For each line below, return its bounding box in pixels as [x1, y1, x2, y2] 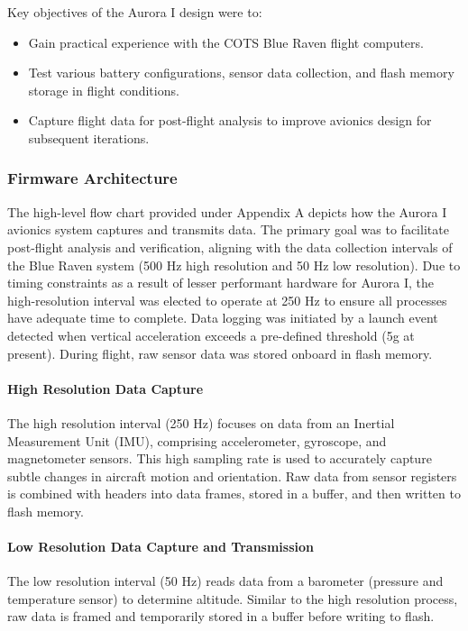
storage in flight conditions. [28, 80, 179, 99]
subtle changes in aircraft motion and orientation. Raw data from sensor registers [7, 466, 457, 485]
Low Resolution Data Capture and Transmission [7, 537, 315, 556]
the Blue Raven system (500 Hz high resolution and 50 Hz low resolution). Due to [7, 255, 461, 274]
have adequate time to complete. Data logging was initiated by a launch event [7, 308, 438, 327]
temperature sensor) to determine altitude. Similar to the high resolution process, [7, 589, 458, 608]
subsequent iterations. [28, 128, 150, 147]
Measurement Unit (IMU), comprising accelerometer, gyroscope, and [7, 431, 387, 450]
